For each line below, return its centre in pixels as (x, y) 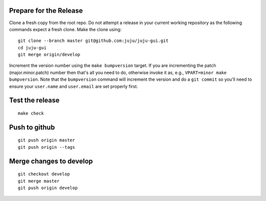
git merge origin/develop (49, 55)
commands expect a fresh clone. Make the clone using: (65, 29)
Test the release (34, 100)
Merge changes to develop (51, 161)
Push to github (32, 127)
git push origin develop (48, 188)
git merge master (39, 181)
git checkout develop (44, 174)
